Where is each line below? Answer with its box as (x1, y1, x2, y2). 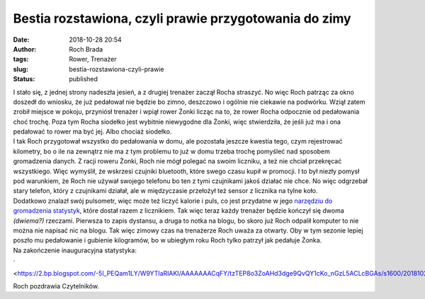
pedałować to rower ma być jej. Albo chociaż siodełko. (13, 127, 172, 136)
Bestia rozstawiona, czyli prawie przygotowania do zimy (13, 11, 351, 26)
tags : (13, 55, 29, 64)
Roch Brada (69, 45, 103, 53)
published (69, 75, 98, 83)
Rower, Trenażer (69, 55, 117, 64)
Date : (13, 35, 30, 44)
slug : (13, 64, 28, 74)
